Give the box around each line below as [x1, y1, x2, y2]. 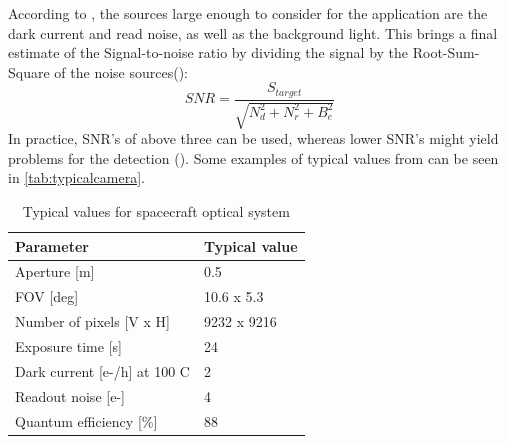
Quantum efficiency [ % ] [15, 410, 158, 431]
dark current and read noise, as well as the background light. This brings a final [8, 22, 498, 43]
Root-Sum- [412, 42, 480, 63]
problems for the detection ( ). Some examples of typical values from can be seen [8, 147, 499, 168]
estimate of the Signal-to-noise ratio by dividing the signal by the [8, 42, 409, 63]
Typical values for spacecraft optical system [22, 201, 290, 222]
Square [8, 61, 50, 82]
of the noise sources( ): [54, 61, 188, 82]
